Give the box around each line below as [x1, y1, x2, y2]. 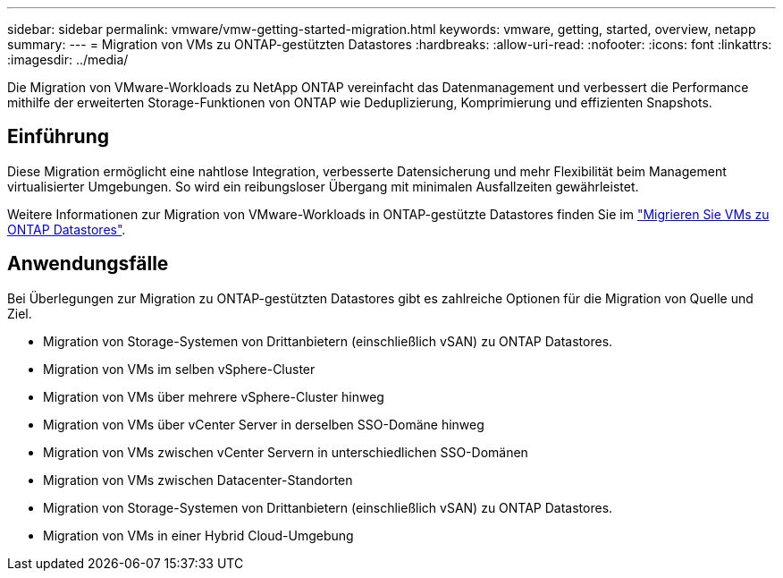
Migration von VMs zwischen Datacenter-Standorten [43, 472, 353, 488]
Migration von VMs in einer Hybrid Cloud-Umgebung [43, 527, 354, 543]
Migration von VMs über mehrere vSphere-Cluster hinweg [43, 388, 384, 404]
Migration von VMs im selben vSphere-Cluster [43, 361, 316, 377]
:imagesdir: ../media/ [7, 52, 129, 67]
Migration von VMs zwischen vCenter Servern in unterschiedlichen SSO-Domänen [43, 444, 528, 460]
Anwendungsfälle [7, 252, 169, 276]
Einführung [7, 125, 109, 149]
